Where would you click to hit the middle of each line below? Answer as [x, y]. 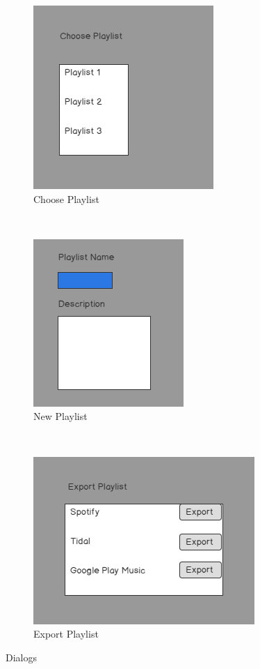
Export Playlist [66, 634]
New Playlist [60, 416]
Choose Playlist [66, 198]
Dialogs [21, 657]
